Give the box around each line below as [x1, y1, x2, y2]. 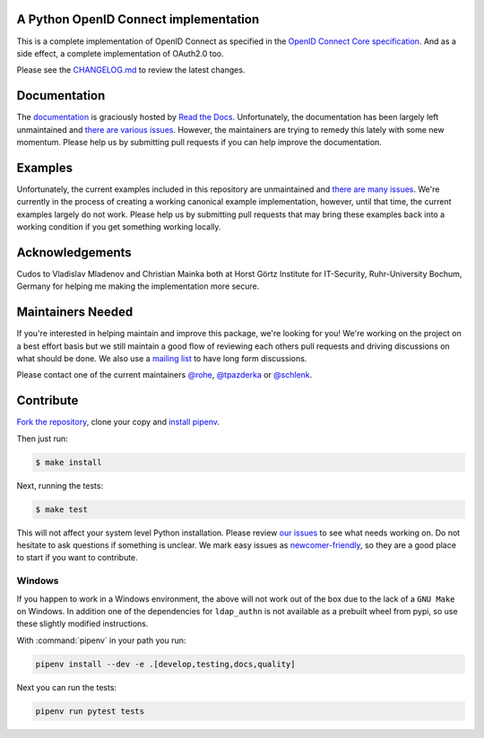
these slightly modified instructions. [16, 619, 149, 629]
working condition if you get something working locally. [16, 221, 221, 232]
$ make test [35, 504, 89, 515]
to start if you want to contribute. [16, 552, 138, 563]
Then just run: [16, 433, 69, 444]
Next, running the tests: [16, 480, 103, 491]
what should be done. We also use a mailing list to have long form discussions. [16, 353, 307, 364]
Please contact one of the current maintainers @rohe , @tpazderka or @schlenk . [16, 369, 313, 380]
